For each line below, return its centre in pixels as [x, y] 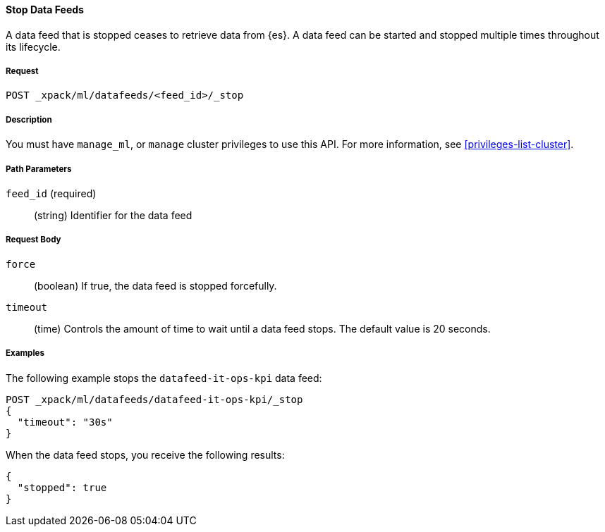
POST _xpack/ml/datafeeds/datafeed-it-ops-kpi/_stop [154, 399]
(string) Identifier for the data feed [113, 215]
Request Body [33, 240]
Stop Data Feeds [45, 10]
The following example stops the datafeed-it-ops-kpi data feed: [164, 378]
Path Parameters [39, 169]
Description [29, 119]
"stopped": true [62, 487]
